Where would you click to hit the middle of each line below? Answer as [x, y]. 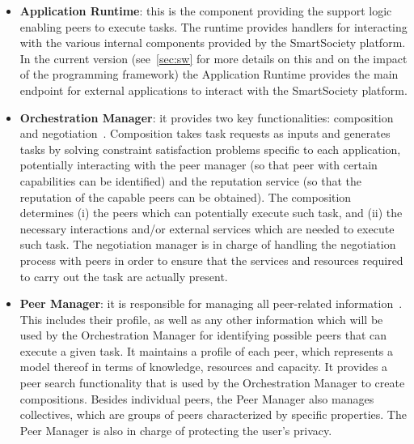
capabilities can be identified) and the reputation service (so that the [191, 180]
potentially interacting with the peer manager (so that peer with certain [199, 165]
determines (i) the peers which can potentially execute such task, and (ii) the [211, 213]
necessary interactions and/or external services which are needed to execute [207, 228]
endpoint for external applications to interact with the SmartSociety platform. [213, 90]
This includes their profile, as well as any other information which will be [201, 319]
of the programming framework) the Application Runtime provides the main [209, 74]
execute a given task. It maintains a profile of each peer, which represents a [207, 350]
